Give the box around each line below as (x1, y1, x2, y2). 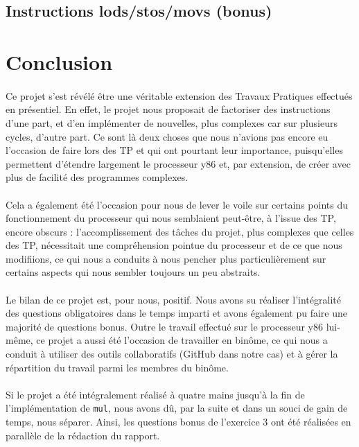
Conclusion (6, 47, 113, 76)
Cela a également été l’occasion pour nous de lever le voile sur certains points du (6, 197, 348, 211)
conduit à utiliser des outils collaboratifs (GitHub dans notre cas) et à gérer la (6, 347, 338, 361)
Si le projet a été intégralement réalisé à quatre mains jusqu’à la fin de (6, 387, 305, 401)
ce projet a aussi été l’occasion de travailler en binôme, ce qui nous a (36, 333, 328, 347)
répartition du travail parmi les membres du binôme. (6, 360, 229, 374)
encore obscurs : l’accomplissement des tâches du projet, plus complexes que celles (6, 224, 354, 238)
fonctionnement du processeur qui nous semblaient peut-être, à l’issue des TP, (6, 211, 336, 225)
